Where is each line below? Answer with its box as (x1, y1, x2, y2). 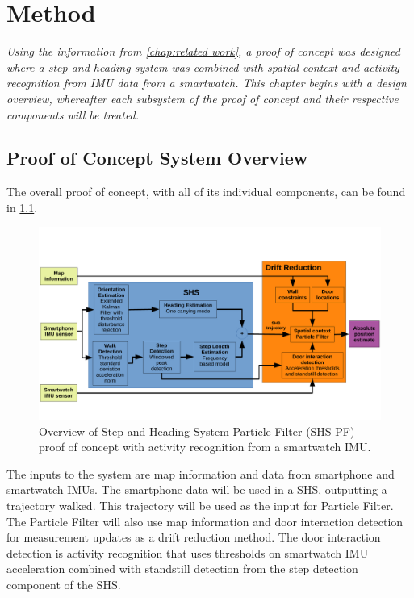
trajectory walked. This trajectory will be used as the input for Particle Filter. (6, 496, 394, 513)
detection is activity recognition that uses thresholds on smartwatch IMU (6, 544, 369, 561)
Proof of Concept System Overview (6, 145, 308, 170)
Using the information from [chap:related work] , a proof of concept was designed (6, 43, 400, 60)
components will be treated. (6, 106, 140, 123)
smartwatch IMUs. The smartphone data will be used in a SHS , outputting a (6, 481, 387, 498)
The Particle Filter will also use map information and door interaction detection (6, 512, 404, 529)
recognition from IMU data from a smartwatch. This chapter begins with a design (6, 74, 407, 91)
